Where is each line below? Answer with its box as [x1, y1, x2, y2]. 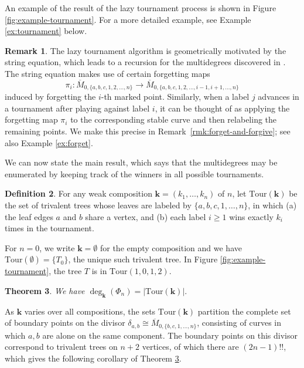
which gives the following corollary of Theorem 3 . [5, 352, 182, 364]
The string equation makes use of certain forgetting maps [5, 67, 210, 79]
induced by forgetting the [5, 90, 96, 103]
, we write [39, 241, 75, 254]
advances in [258, 90, 299, 103]
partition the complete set [197, 305, 291, 317]
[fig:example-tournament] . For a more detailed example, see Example [5, 13, 251, 25]
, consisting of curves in [197, 316, 281, 329]
